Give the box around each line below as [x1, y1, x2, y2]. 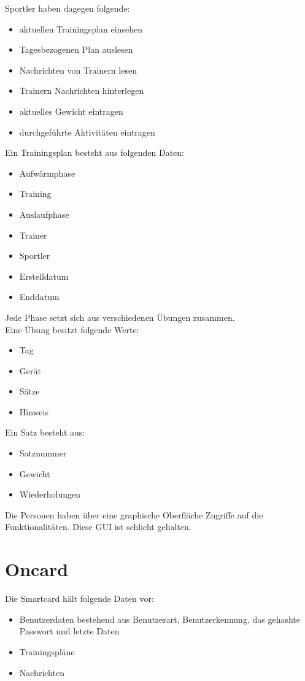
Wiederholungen [19, 488, 81, 501]
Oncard [5, 556, 69, 582]
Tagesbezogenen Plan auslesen [19, 43, 133, 56]
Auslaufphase [19, 207, 69, 220]
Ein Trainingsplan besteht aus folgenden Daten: [5, 146, 184, 159]
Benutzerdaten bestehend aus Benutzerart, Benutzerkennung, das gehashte [19, 612, 300, 625]
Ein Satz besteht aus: [5, 426, 85, 439]
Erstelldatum [19, 269, 69, 282]
